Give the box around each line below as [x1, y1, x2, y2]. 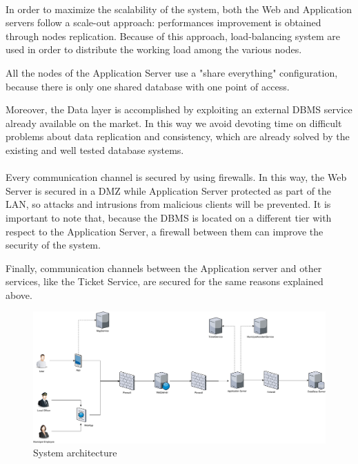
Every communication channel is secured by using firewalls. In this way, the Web [6, 170, 347, 184]
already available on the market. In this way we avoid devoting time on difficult [6, 115, 342, 130]
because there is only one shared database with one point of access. [6, 79, 290, 93]
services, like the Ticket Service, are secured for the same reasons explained [6, 274, 324, 289]
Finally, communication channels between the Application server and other [6, 260, 322, 275]
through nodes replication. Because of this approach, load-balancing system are [6, 28, 340, 43]
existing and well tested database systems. [6, 142, 184, 157]
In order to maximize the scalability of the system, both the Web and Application [6, 1, 352, 16]
